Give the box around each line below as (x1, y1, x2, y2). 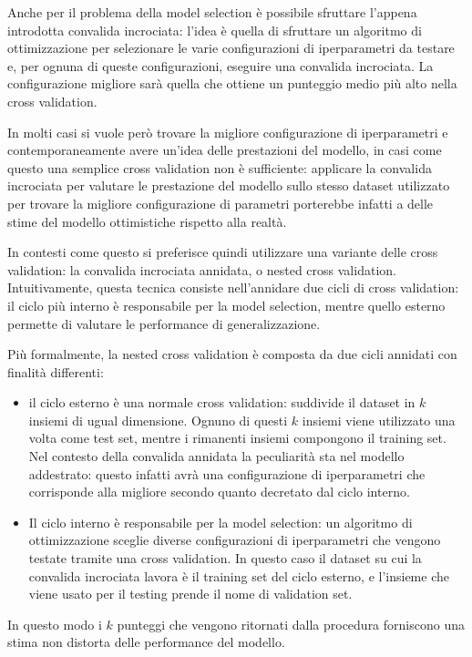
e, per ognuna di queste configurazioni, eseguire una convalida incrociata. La (7, 56, 434, 75)
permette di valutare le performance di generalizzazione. (7, 313, 321, 333)
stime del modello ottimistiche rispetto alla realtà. (7, 211, 287, 231)
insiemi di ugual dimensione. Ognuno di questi (28, 410, 288, 429)
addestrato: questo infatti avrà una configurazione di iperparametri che (28, 464, 426, 483)
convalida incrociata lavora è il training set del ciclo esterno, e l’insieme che (28, 566, 449, 585)
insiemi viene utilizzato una (302, 410, 456, 429)
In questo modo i (7, 614, 102, 633)
